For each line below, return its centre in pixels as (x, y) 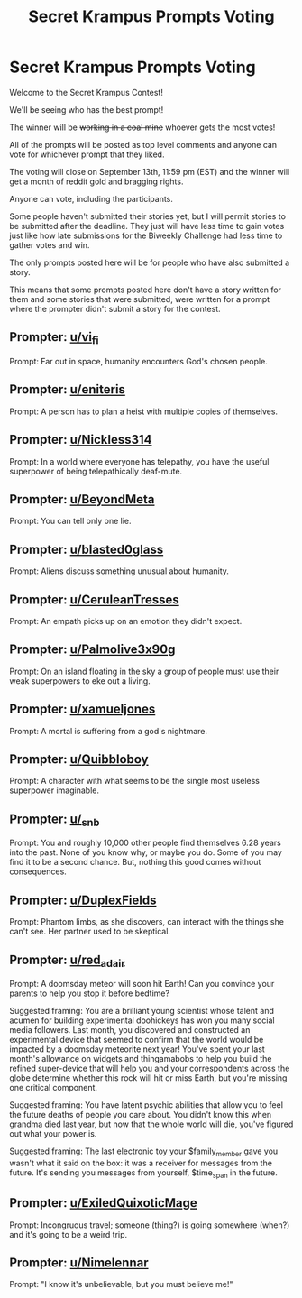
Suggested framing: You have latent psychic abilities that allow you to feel (146, 1105)
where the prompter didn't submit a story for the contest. (115, 308)
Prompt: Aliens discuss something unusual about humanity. (119, 571)
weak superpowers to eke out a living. (80, 681)
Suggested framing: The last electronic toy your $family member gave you (144, 1152)
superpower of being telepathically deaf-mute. (96, 471)
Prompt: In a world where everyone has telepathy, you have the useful (139, 461)
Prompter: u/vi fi (54, 338)
